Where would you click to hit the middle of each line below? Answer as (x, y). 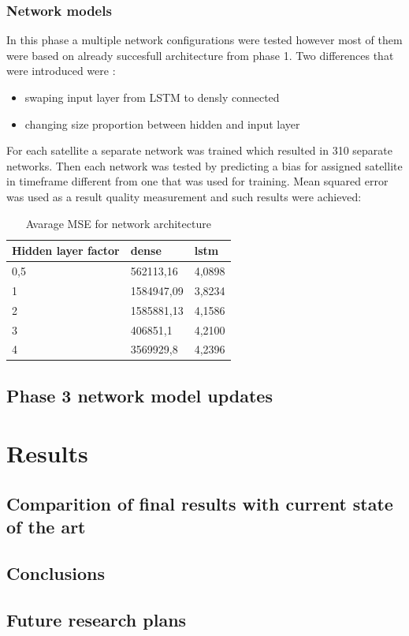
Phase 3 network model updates (139, 395)
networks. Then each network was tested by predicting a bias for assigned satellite (204, 165)
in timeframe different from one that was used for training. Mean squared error (197, 181)
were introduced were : (61, 71)
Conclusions (56, 573)
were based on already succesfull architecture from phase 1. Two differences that (200, 55)
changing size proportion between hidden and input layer (162, 123)
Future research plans (97, 619)
